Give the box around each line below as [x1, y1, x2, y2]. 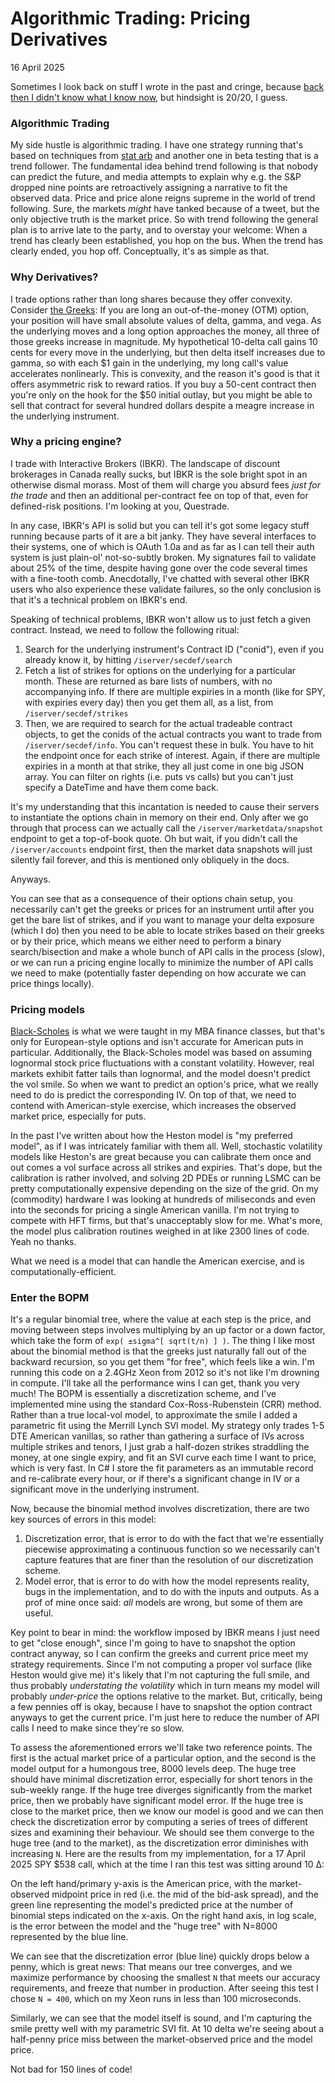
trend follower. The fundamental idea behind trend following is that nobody [10, 160, 319, 172]
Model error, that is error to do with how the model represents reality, [24, 1575, 310, 1587]
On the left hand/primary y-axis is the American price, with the [10, 1878, 268, 1890]
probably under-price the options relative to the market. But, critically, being [10, 1690, 323, 1702]
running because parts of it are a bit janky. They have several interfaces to [10, 530, 317, 542]
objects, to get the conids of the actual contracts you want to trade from [24, 728, 322, 740]
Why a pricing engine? [10, 435, 122, 449]
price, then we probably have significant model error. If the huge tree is [10, 1795, 304, 1807]
